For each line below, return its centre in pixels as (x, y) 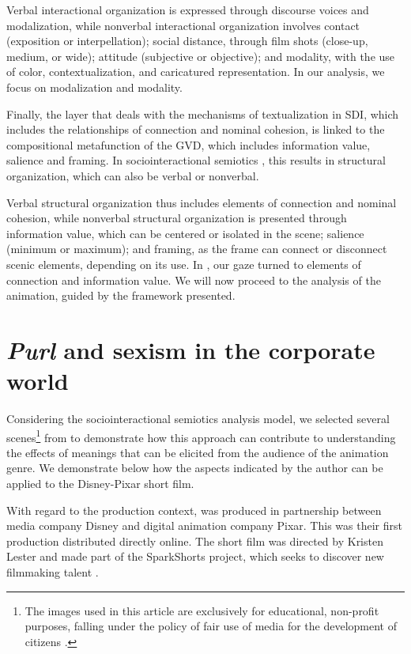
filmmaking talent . (53, 572)
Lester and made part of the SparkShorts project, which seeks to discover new (195, 556)
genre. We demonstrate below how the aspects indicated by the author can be (195, 468)
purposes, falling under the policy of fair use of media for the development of (211, 626)
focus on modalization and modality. (94, 87)
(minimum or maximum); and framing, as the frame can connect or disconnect (197, 249)
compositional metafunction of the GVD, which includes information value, (189, 144)
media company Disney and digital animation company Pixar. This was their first (204, 525)
